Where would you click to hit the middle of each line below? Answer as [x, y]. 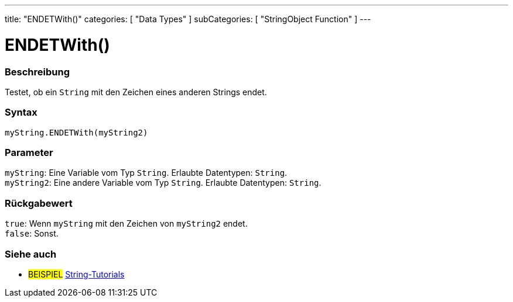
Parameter [29, 152]
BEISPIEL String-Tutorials [76, 274]
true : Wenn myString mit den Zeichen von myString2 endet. [126, 224]
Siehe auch [31, 254]
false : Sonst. [32, 234]
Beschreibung [37, 72]
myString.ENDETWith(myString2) [76, 132]
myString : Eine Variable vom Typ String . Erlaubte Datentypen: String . [146, 173]
